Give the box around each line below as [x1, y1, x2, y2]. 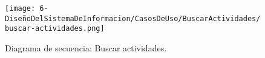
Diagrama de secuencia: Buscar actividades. [5, 41, 167, 54]
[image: [5, 4, 36, 13]
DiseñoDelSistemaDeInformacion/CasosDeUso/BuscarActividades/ [5, 14, 261, 23]
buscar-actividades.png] [5, 24, 105, 33]
